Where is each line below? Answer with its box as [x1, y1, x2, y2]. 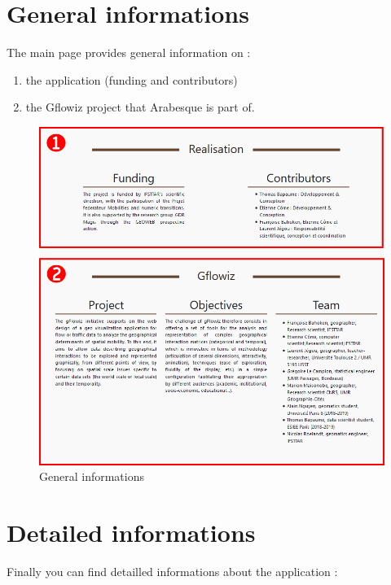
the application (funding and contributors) [25, 71, 238, 88]
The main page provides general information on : [7, 44, 251, 61]
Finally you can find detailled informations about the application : [7, 563, 338, 580]
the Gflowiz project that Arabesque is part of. [25, 98, 255, 116]
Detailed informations [7, 516, 256, 549]
